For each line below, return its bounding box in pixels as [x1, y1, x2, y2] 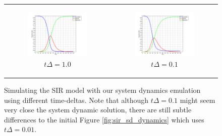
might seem [180, 94, 215, 105]
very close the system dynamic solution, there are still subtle [4, 104, 192, 115]
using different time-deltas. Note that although [4, 94, 149, 105]
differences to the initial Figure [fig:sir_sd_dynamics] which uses [4, 114, 204, 124]
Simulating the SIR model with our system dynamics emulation [4, 84, 201, 95]
